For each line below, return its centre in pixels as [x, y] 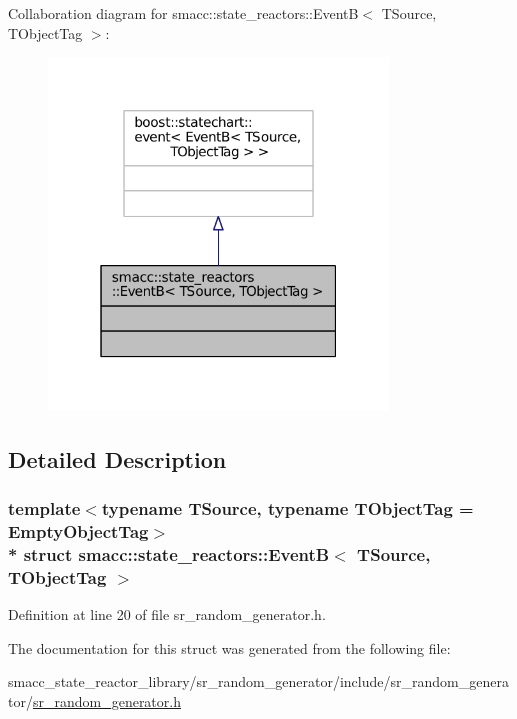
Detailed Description [117, 458]
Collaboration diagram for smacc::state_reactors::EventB [183, 13]
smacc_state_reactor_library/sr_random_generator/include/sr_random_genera [258, 681]
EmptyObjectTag [78, 530]
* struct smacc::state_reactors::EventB [169, 553]
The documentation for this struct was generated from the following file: [229, 647]
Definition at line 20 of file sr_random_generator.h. [167, 614]
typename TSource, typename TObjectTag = [287, 507]
